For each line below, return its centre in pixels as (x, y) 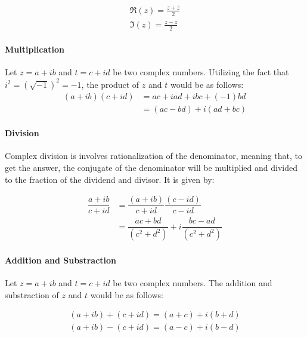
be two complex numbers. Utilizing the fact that (201, 72)
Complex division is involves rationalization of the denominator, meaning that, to (153, 156)
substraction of (32, 294)
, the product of (110, 84)
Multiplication (35, 49)
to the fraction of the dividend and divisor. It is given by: (110, 179)
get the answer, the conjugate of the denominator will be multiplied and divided (151, 168)
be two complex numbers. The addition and (193, 283)
